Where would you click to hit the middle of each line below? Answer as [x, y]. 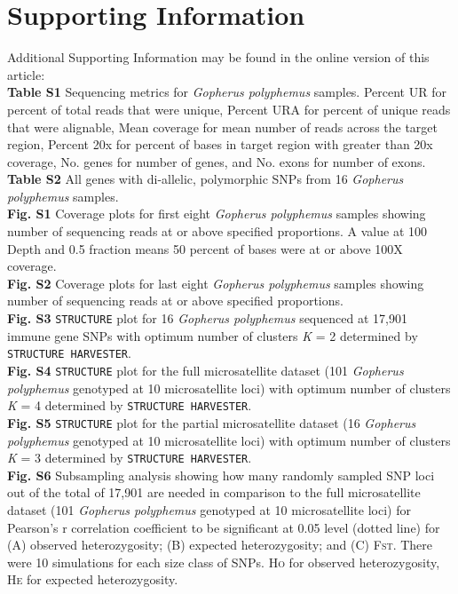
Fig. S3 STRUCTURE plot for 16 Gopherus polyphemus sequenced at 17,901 [207, 318]
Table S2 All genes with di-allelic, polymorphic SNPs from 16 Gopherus [205, 179]
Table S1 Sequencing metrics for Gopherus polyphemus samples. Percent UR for [227, 92]
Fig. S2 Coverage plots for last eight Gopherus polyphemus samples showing [216, 283]
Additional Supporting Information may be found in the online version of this [218, 57]
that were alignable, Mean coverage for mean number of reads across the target [223, 127]
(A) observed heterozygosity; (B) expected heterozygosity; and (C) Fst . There [220, 545]
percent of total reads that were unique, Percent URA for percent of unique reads [229, 109]
